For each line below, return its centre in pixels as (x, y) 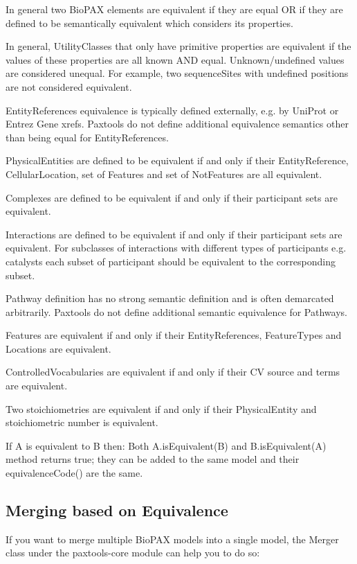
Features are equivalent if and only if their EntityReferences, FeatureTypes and (174, 335)
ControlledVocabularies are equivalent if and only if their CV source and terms (173, 372)
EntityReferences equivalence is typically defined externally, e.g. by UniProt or (172, 110)
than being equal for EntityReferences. (87, 137)
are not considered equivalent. (69, 86)
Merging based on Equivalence (117, 510)
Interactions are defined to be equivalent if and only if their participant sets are (174, 234)
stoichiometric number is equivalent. (82, 422)
